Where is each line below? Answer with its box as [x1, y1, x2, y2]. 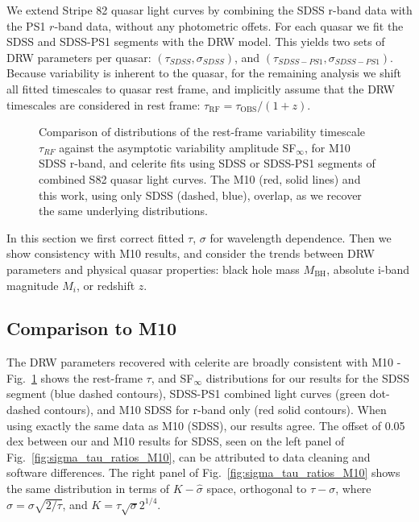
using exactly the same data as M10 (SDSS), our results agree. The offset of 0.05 [6, 416, 405, 433]
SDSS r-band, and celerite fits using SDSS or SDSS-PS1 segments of [39, 155, 375, 172]
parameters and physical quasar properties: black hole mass [6, 260, 300, 277]
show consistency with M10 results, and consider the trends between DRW [6, 245, 375, 262]
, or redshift [77, 276, 135, 293]
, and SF [151, 369, 194, 386]
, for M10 [304, 139, 351, 155]
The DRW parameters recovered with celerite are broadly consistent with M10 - [6, 354, 401, 371]
